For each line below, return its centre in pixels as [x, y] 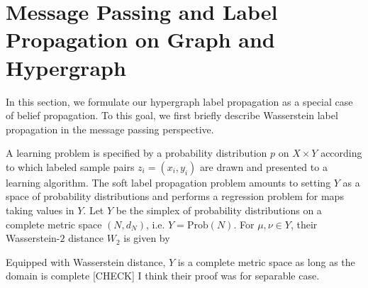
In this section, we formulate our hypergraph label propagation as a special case [179, 101]
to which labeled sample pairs [70, 166]
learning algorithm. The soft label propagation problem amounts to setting [168, 182]
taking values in [40, 210]
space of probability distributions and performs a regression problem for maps [175, 196]
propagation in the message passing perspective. [110, 129]
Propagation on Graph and [140, 39]
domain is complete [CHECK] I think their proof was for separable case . [163, 276]
